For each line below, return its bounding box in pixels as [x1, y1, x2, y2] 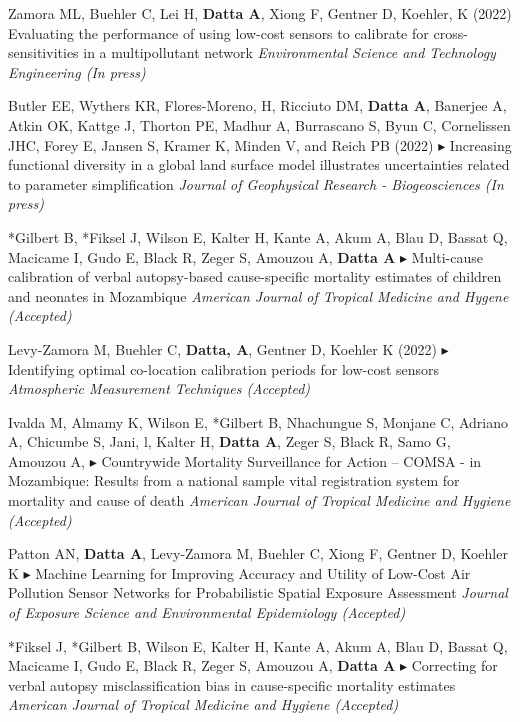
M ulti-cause [411, 246, 483, 267]
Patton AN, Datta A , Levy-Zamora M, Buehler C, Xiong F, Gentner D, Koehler [8, 543, 508, 564]
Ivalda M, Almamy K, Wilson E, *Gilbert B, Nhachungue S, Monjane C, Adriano [8, 411, 509, 432]
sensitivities [8, 42, 79, 63]
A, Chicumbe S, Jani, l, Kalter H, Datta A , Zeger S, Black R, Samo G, [8, 431, 451, 452]
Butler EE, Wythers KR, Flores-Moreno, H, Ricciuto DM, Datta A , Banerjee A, [8, 95, 507, 116]
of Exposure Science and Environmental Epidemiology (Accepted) [8, 602, 406, 623]
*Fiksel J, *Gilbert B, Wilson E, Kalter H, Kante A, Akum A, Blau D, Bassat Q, [8, 635, 508, 656]
